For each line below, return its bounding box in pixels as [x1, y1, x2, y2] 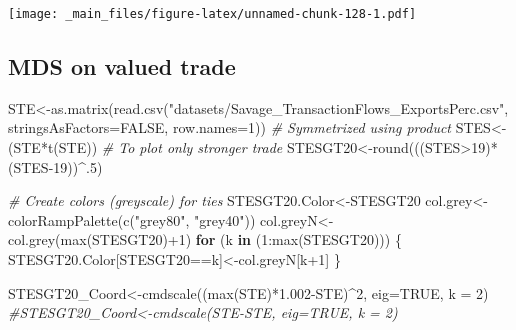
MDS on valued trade [8, 51, 236, 82]
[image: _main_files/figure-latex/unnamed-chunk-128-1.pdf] [8, 7, 417, 21]
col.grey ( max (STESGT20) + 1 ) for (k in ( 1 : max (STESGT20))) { [8, 229, 402, 250]
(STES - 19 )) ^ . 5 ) [8, 156, 103, 177]
